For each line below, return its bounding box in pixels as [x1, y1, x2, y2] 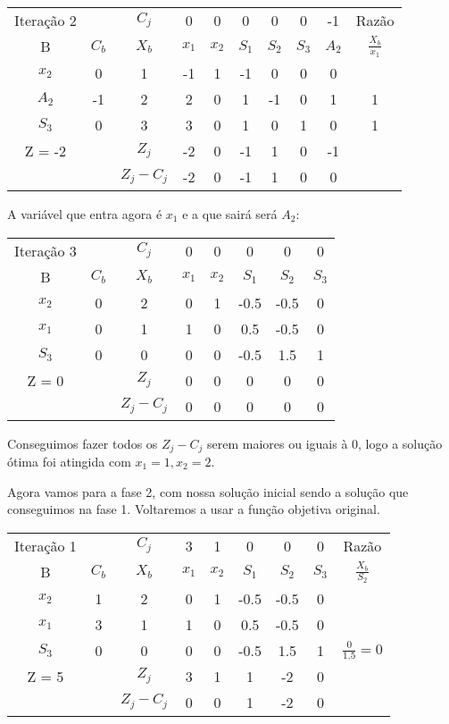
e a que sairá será [182, 204, 278, 223]
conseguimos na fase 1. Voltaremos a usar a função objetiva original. [7, 500, 380, 518]
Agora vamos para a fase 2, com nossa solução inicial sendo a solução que [7, 482, 409, 501]
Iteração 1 [14, 535, 77, 556]
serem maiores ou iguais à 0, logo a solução [207, 434, 443, 452]
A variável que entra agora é [7, 204, 162, 223]
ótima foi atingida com [7, 452, 131, 471]
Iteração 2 [14, 10, 77, 30]
